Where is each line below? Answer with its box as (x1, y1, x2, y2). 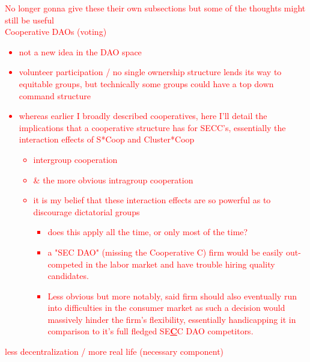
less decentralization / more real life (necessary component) (5, 345, 224, 358)
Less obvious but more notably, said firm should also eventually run (47, 289, 297, 302)
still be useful (5, 13, 54, 26)
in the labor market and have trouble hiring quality (85, 257, 275, 270)
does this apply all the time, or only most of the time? (47, 225, 248, 238)
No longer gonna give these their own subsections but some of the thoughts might (5, 2, 306, 14)
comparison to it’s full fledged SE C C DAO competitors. (47, 325, 254, 337)
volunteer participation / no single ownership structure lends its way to (19, 66, 282, 78)
